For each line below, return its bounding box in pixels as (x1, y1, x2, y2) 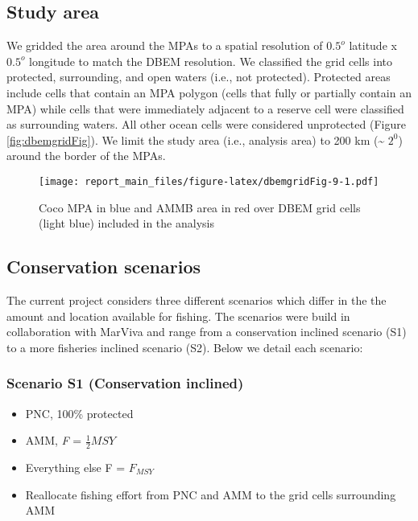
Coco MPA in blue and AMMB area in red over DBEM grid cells (39, 199, 361, 215)
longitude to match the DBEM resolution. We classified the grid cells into (29, 52, 393, 69)
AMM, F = (25, 432, 82, 449)
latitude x (349, 37, 397, 54)
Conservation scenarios (6, 254, 201, 279)
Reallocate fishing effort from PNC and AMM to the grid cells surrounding (25, 486, 396, 503)
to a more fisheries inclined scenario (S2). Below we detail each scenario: (6, 338, 363, 355)
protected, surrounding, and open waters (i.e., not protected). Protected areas (6, 68, 391, 85)
